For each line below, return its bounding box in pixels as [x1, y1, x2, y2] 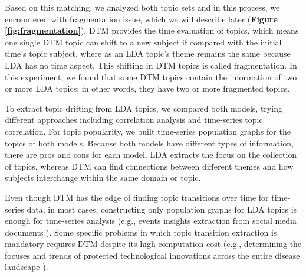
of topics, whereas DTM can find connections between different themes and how [5, 159, 294, 172]
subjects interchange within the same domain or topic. [5, 171, 201, 184]
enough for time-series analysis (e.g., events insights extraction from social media [5, 214, 297, 227]
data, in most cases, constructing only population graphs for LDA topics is [27, 203, 297, 215]
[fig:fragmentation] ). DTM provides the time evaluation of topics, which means [5, 24, 299, 37]
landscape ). [5, 260, 48, 273]
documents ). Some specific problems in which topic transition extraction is [5, 226, 277, 238]
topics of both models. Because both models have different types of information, [5, 136, 294, 149]
